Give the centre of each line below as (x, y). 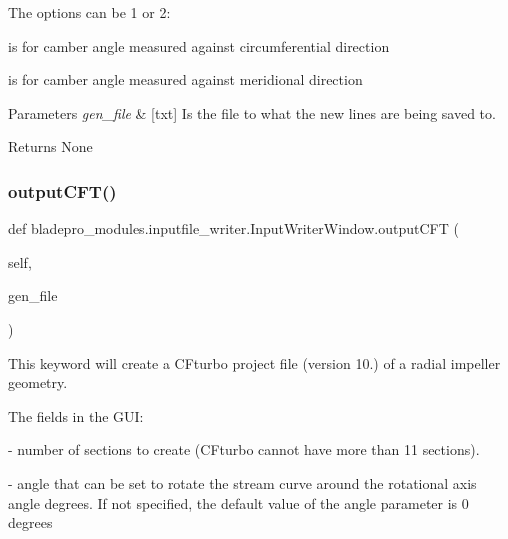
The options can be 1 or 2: (89, 12)
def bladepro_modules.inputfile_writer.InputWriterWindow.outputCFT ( (233, 228)
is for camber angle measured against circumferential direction (199, 45)
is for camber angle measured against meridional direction (185, 79)
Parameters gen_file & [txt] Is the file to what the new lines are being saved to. (252, 112)
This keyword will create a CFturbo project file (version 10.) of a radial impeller (254, 362)
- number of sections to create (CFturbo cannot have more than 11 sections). (244, 449)
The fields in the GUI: (76, 415)
